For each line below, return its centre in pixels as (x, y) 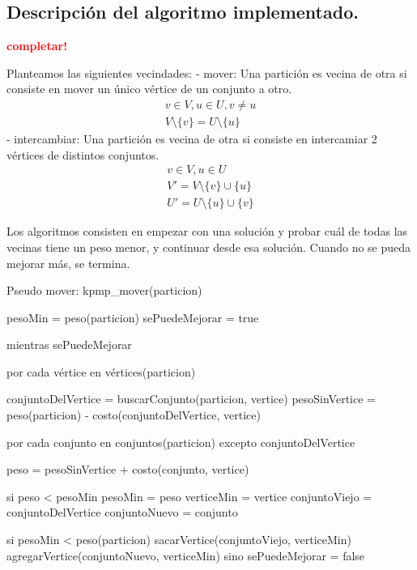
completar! (37, 46)
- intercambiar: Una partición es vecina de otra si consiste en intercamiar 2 (192, 139)
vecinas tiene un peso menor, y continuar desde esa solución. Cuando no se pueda (209, 247)
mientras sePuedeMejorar (69, 345)
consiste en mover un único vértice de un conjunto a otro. (149, 89)
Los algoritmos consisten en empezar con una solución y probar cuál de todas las (207, 231)
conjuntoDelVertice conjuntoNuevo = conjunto (122, 512)
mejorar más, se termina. (68, 263)
